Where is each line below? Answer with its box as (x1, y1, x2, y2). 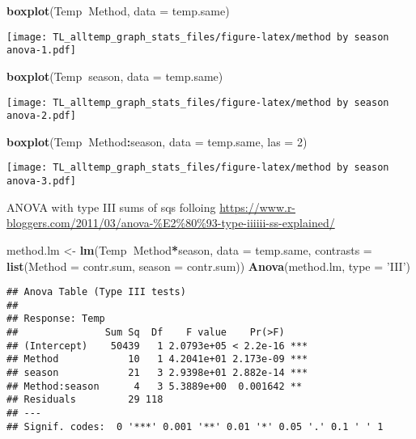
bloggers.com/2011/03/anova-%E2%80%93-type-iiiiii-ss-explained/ (6, 214, 335, 231)
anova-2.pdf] (6, 110, 76, 122)
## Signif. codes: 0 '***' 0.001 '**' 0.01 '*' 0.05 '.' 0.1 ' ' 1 (6, 420, 384, 433)
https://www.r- (219, 198, 296, 215)
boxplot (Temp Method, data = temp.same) (6, 2, 230, 19)
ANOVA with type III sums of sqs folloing (6, 198, 216, 215)
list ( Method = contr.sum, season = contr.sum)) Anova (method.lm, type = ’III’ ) (6, 257, 411, 274)
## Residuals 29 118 (6, 394, 163, 406)
